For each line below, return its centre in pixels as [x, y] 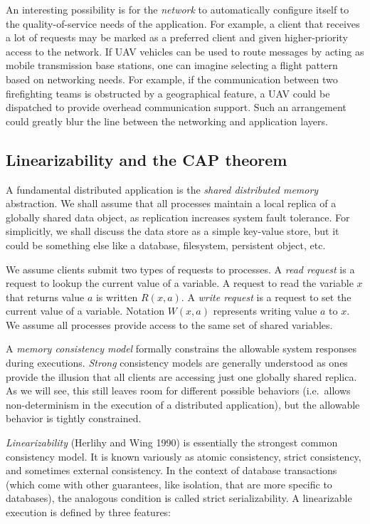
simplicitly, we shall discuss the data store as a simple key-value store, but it [173, 231]
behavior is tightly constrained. [74, 418]
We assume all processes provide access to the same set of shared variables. [169, 324]
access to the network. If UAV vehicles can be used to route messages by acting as [185, 51]
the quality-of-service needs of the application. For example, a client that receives [183, 23]
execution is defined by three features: [89, 512]
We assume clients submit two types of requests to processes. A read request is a [180, 269]
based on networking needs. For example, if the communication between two [172, 79]
